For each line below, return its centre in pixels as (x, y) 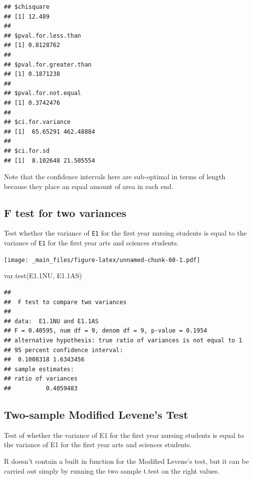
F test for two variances (65, 212)
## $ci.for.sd (27, 151)
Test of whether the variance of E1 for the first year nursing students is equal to (124, 435)
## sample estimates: (39, 369)
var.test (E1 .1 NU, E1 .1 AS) (43, 275)
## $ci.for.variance (37, 122)
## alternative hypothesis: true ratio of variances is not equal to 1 (123, 341)
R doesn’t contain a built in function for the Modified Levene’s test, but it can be (126, 461)
